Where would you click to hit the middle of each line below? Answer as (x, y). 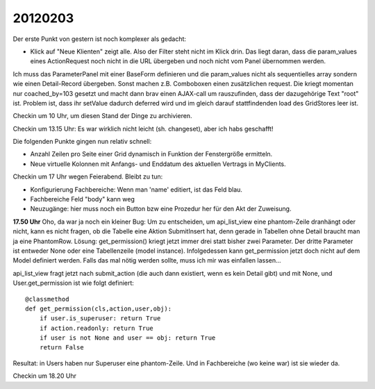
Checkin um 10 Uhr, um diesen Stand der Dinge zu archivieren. (102, 116)
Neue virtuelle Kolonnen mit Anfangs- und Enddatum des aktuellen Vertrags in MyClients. (158, 164)
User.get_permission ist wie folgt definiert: (74, 283)
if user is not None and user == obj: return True (127, 338)
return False (61, 348)
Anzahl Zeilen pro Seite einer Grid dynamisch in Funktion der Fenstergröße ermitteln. (151, 154)
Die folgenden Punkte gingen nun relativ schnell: (82, 142)
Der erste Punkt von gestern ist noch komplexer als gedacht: (100, 39)
